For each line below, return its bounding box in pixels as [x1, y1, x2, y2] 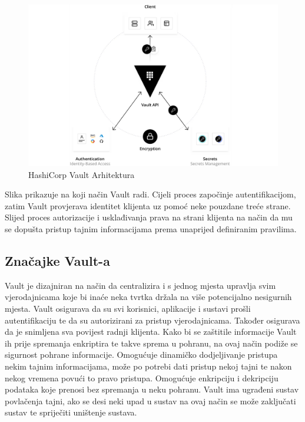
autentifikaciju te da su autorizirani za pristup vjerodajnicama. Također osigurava [5, 314, 300, 326]
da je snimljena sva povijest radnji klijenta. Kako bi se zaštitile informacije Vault [5, 325, 297, 338]
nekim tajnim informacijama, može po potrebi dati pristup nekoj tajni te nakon [5, 360, 292, 372]
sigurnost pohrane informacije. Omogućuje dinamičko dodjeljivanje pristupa [5, 348, 278, 361]
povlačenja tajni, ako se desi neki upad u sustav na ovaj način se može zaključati [5, 394, 296, 407]
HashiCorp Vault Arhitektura [28, 168, 135, 180]
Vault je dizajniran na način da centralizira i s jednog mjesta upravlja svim [5, 279, 276, 291]
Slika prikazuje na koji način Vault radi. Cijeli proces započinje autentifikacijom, [5, 188, 296, 200]
